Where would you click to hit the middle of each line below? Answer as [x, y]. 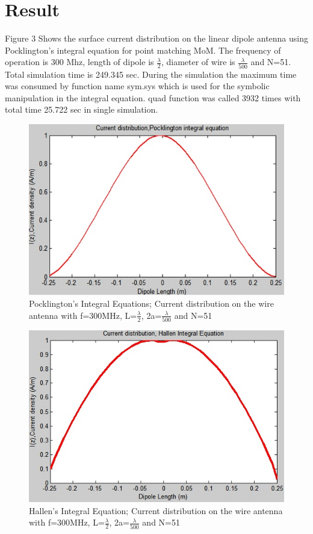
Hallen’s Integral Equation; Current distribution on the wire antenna [156, 510]
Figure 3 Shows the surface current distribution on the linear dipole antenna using [157, 38]
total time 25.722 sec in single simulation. [82, 109]
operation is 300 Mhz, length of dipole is [79, 62]
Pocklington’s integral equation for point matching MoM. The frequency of [143, 50]
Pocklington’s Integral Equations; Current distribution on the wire [151, 303]
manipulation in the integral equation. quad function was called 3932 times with [153, 97]
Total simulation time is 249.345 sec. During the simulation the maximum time [151, 74]
